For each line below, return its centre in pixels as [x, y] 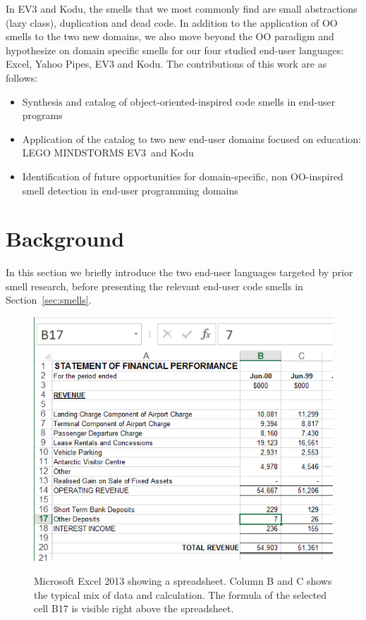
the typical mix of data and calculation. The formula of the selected [181, 594]
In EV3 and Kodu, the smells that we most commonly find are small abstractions [182, 8]
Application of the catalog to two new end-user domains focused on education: [191, 138]
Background [65, 238]
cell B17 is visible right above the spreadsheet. [134, 608]
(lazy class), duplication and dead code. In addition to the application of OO [172, 22]
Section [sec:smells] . [49, 300]
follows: [22, 77]
